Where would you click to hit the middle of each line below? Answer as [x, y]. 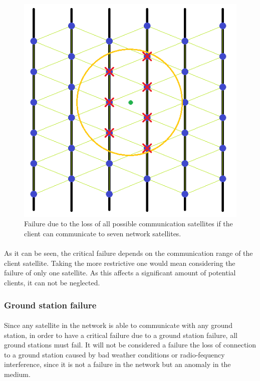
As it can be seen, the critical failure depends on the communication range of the [128, 253]
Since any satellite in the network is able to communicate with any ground [118, 325]
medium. [17, 374]
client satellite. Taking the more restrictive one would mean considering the [120, 263]
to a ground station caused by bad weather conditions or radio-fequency [114, 354]
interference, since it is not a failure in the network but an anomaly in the [117, 364]
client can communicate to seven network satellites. [103, 234]
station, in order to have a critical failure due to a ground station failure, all [121, 335]
